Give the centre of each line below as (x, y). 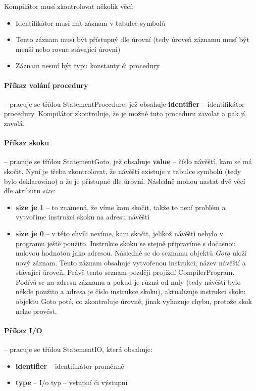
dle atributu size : (30, 191)
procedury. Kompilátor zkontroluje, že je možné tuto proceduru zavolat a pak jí (125, 113)
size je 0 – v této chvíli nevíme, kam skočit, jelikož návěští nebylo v (119, 233)
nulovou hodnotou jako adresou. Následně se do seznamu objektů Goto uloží (131, 253)
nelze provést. (36, 311)
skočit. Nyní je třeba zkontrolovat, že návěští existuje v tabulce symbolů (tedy (123, 171)
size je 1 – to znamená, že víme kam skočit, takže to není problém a (121, 207)
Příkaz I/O (23, 330)
